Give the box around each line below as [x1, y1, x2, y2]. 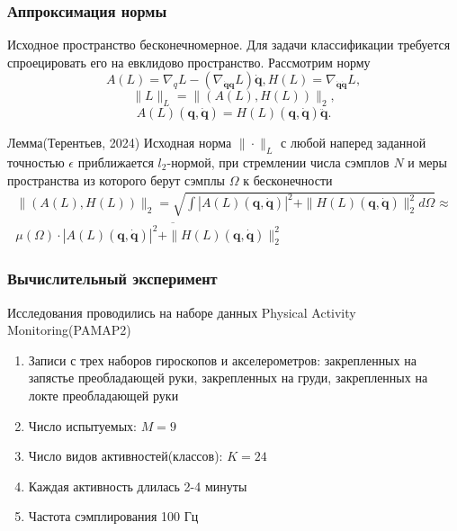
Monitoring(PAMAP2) [7, 320, 131, 339]
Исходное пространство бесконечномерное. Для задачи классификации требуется [7, 35, 451, 54]
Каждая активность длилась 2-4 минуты [28, 476, 247, 495]
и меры [408, 153, 447, 171]
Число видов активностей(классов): [28, 446, 223, 465]
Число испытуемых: [28, 416, 137, 435]
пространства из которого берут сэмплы [7, 170, 226, 189]
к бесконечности [243, 170, 333, 189]
